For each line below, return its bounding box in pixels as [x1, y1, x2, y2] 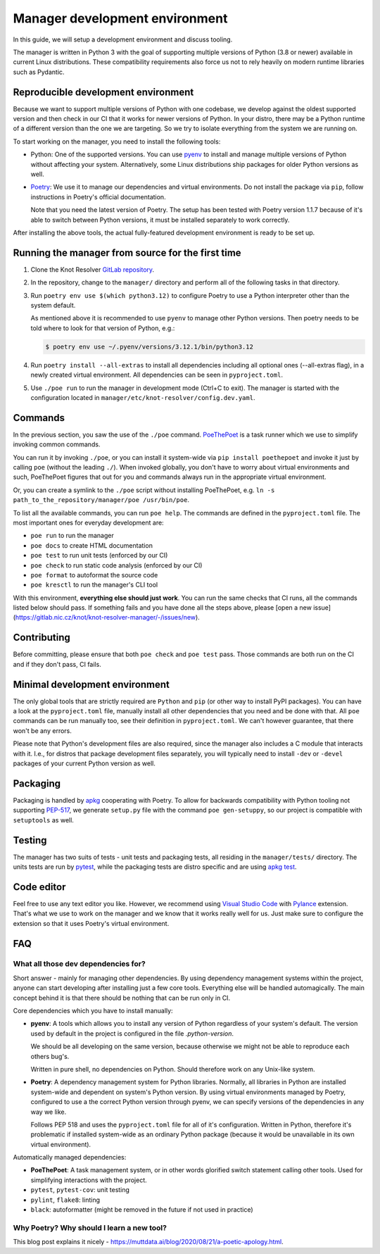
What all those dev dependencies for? [13, 959, 146, 969]
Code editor [13, 881, 66, 893]
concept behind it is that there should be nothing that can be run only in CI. [13, 993, 231, 1002]
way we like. [30, 1108, 67, 1116]
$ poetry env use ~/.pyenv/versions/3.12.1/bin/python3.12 [45, 342, 253, 351]
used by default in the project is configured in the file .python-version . [30, 1029, 234, 1038]
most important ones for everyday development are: [13, 518, 165, 527]
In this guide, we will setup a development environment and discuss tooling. [13, 35, 233, 44]
